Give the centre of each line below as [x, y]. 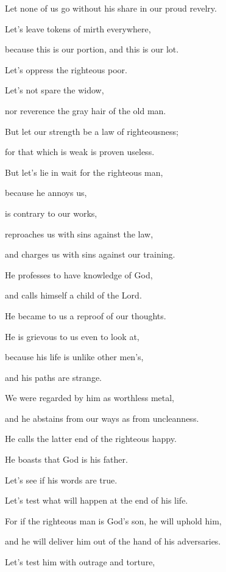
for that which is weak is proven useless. [80, 152]
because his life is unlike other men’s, [74, 357]
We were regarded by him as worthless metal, [90, 398]
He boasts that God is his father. [66, 459]
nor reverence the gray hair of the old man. [86, 110]
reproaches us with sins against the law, [79, 234]
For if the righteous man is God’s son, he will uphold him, [113, 520]
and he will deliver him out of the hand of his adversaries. [113, 541]
